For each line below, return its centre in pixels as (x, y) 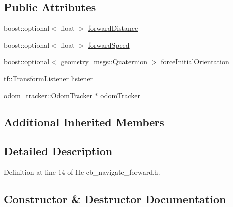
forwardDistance (113, 28)
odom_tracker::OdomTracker (48, 95)
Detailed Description (58, 151)
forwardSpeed (109, 45)
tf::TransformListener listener (49, 78)
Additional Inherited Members (84, 122)
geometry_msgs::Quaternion (104, 61)
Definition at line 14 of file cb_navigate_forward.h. (82, 172)
